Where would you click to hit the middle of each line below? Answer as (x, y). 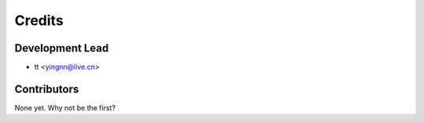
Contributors (47, 89)
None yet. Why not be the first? (65, 108)
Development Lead (62, 48)
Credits (39, 20)
